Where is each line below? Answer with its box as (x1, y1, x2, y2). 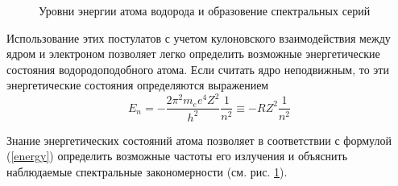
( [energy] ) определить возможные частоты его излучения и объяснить (6, 147, 348, 164)
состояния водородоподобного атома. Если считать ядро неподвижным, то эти (6, 60, 389, 77)
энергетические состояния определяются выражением (6, 76, 269, 93)
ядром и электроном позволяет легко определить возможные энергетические (6, 45, 380, 62)
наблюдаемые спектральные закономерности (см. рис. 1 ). (6, 163, 288, 180)
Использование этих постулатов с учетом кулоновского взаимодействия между (6, 29, 391, 46)
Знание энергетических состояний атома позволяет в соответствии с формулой (6, 131, 392, 148)
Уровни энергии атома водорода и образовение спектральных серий (39, 2, 371, 19)
